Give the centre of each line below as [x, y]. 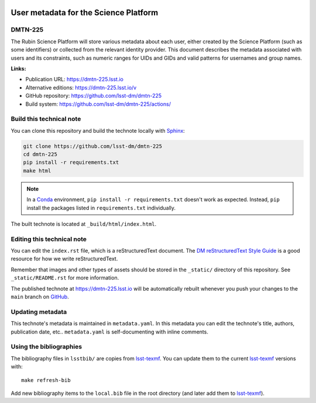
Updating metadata [39, 312]
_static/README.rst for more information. [65, 278]
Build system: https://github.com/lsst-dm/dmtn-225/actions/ [98, 104]
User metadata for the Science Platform [85, 13]
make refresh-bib [46, 380]
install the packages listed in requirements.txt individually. [101, 208]
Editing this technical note [49, 239]
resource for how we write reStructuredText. [64, 259]
